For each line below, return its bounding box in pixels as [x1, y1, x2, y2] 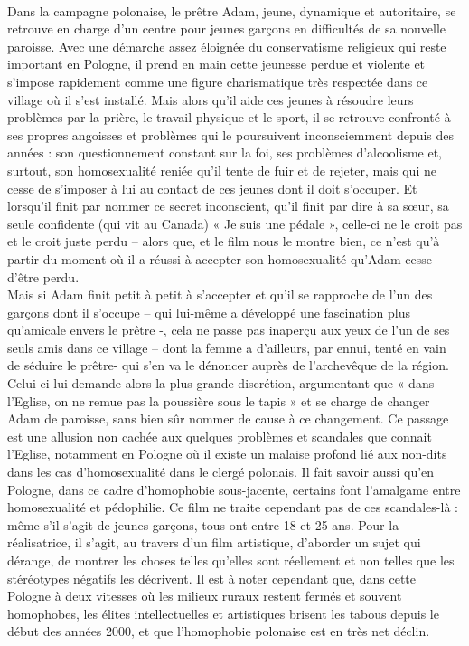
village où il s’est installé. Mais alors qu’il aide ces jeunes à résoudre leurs [7, 90, 414, 109]
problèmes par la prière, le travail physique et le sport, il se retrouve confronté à [7, 108, 451, 127]
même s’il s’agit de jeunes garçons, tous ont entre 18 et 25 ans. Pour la [7, 515, 399, 534]
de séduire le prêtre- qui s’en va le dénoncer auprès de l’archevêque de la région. [7, 356, 449, 375]
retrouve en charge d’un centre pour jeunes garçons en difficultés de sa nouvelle [7, 19, 446, 38]
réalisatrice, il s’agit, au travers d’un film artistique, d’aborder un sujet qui [7, 533, 421, 552]
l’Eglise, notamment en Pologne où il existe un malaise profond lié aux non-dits [7, 444, 447, 463]
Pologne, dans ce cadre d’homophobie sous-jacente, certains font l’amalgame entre [7, 480, 461, 499]
